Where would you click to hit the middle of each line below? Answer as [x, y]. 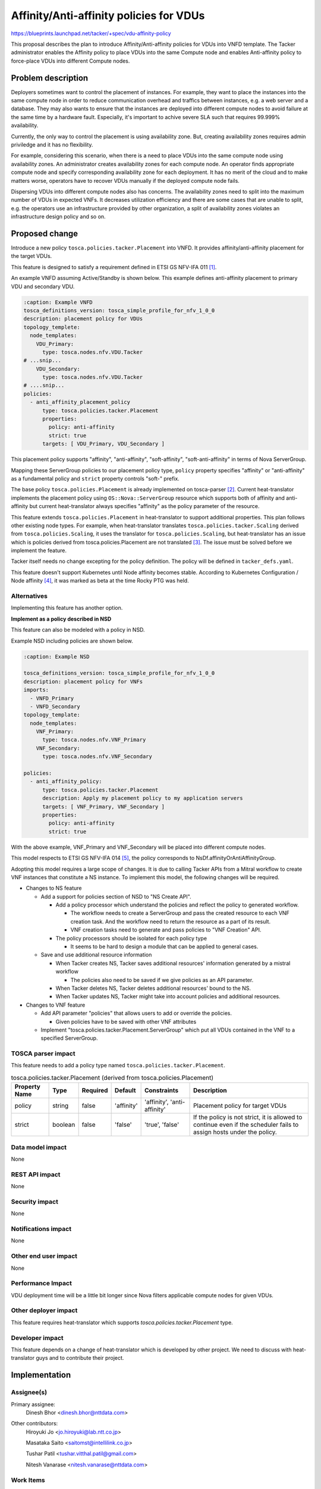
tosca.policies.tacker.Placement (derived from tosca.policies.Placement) [112, 1078]
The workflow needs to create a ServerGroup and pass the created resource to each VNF [180, 913]
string [61, 1106]
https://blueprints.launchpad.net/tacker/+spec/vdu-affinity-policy [91, 33]
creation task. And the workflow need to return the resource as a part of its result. [170, 921]
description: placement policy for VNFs [83, 681]
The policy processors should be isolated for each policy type [131, 938]
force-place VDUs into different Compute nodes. [70, 61]
